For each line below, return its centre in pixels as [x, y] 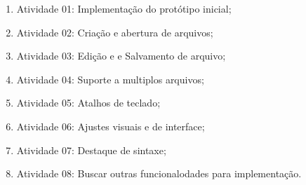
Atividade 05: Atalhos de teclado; [88, 103]
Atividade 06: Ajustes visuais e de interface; [111, 126]
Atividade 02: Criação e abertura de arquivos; [115, 32]
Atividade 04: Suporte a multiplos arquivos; [110, 79]
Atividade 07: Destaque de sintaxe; [91, 150]
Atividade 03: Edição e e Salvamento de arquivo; [121, 56]
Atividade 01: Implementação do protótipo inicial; [124, 8]
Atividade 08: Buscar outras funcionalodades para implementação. [159, 173]
